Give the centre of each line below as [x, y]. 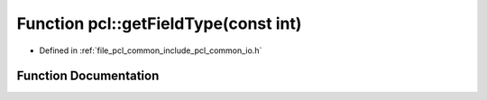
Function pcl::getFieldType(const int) [159, 23]
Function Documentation [88, 76]
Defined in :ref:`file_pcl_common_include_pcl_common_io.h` [151, 50]
